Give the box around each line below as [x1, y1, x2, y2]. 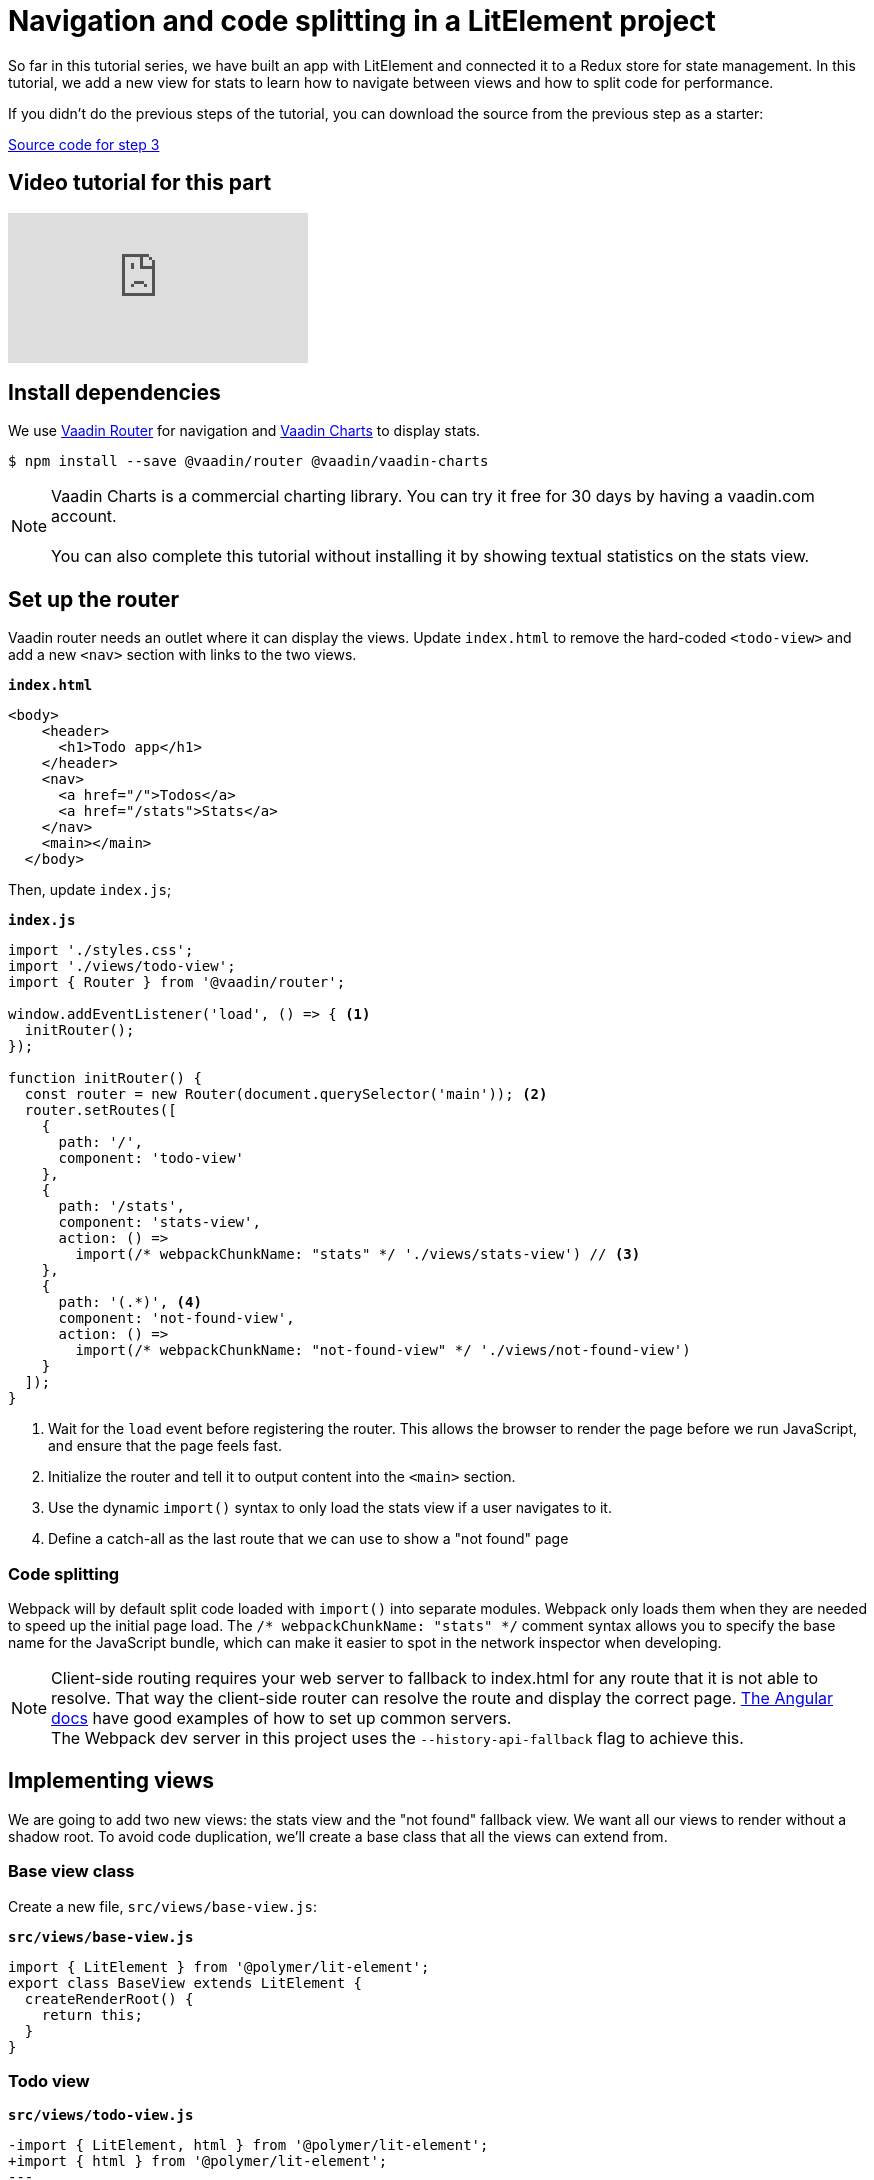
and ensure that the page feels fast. [48, 1437, 282, 1455]
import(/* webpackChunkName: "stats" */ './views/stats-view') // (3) [75, 1246, 641, 1263]
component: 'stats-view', [58, 1214, 261, 1231]
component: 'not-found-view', [58, 1310, 295, 1327]
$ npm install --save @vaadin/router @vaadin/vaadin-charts [8, 453, 489, 470]
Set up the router [8, 586, 180, 612]
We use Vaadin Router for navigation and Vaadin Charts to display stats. [8, 422, 481, 440]
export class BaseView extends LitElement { [8, 1974, 363, 1991]
